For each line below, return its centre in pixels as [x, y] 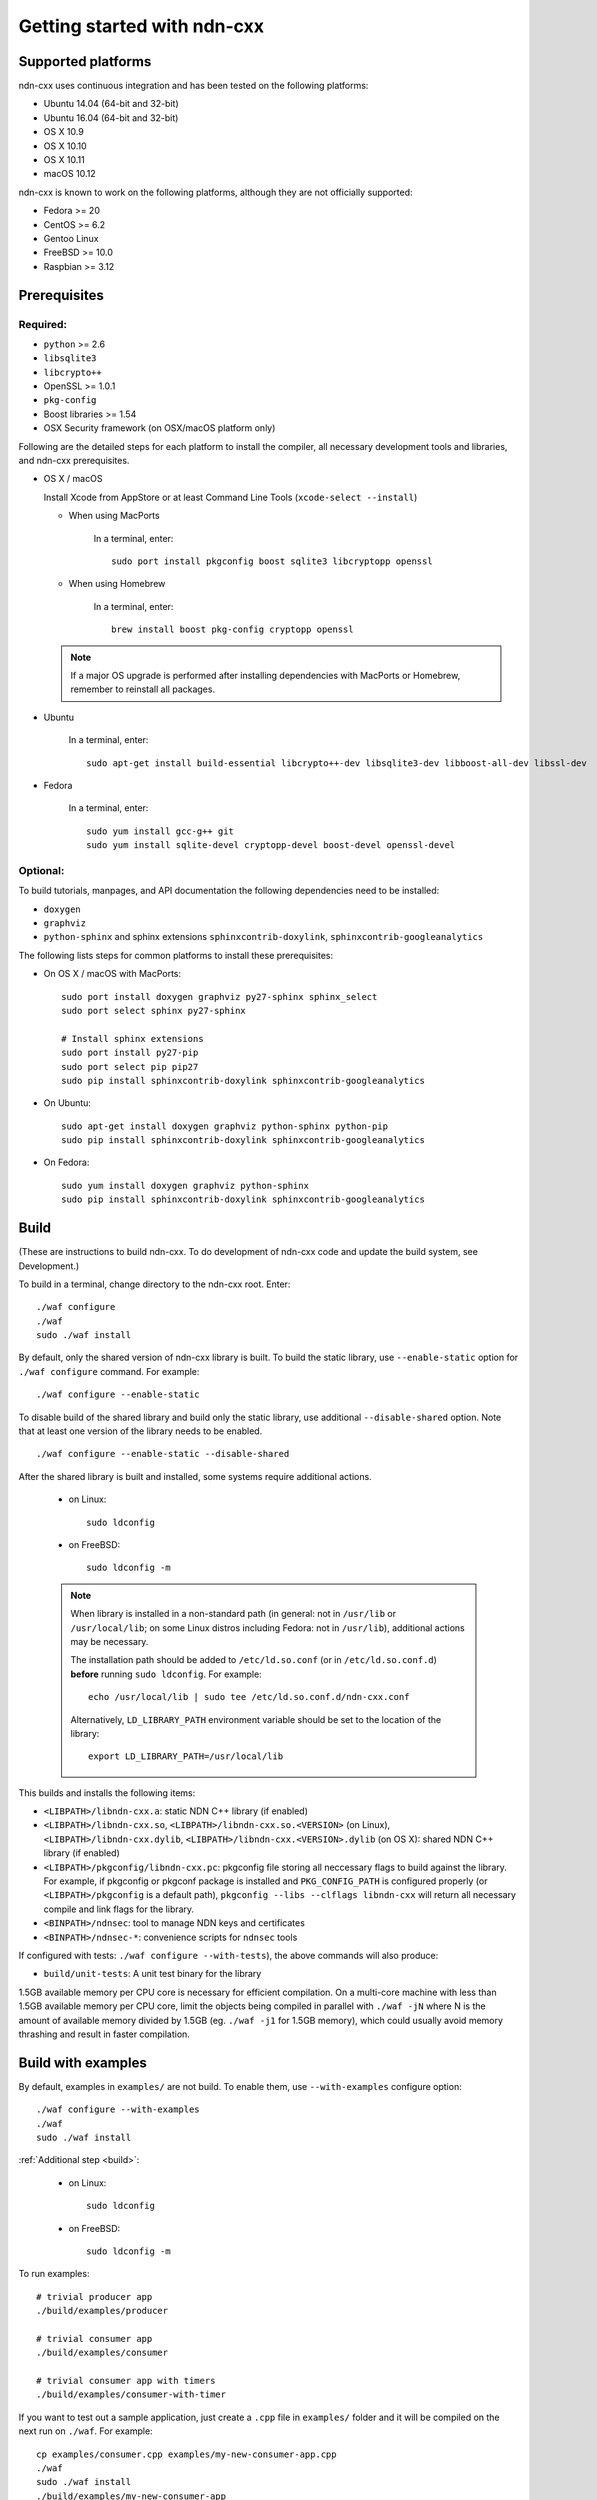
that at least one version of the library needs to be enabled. [140, 1431]
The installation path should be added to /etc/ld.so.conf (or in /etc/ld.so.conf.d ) [253, 1660]
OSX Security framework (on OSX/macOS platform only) [159, 428]
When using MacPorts [114, 516]
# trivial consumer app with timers [126, 2381]
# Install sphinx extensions [132, 1038]
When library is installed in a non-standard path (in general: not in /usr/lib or [233, 1614]
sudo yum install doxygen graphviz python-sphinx [185, 1185]
